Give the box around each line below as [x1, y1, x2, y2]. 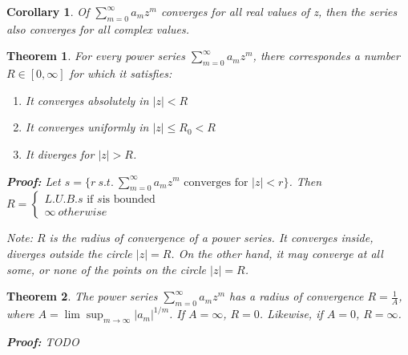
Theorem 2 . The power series [6, 288, 158, 305]
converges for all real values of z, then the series [160, 3, 398, 19]
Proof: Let [6, 172, 61, 189]
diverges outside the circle [6, 244, 132, 261]
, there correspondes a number [252, 47, 400, 64]
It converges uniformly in [25, 119, 149, 135]
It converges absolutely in [25, 91, 149, 108]
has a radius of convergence [229, 288, 364, 305]
